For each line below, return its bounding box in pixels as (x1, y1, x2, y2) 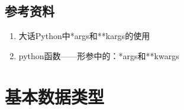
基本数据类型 (5, 84, 105, 108)
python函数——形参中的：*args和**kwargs (18, 49, 179, 62)
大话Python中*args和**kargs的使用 (18, 30, 150, 42)
